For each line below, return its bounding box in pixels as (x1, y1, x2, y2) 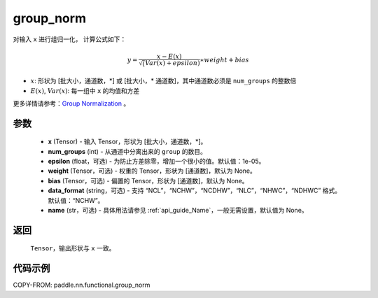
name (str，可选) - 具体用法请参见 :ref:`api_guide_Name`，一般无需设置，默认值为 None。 (48, 206, 308, 215)
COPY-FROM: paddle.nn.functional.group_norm (13, 281, 150, 290)
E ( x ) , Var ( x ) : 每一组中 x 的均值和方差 (30, 86, 140, 94)
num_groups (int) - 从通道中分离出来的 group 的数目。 (48, 147, 206, 155)
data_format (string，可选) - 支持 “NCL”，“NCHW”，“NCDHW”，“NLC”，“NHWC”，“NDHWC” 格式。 (48, 186, 342, 195)
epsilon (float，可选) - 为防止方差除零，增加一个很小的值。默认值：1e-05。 (48, 157, 265, 166)
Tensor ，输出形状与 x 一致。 (30, 244, 115, 253)
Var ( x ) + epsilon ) (144, 59, 200, 67)
